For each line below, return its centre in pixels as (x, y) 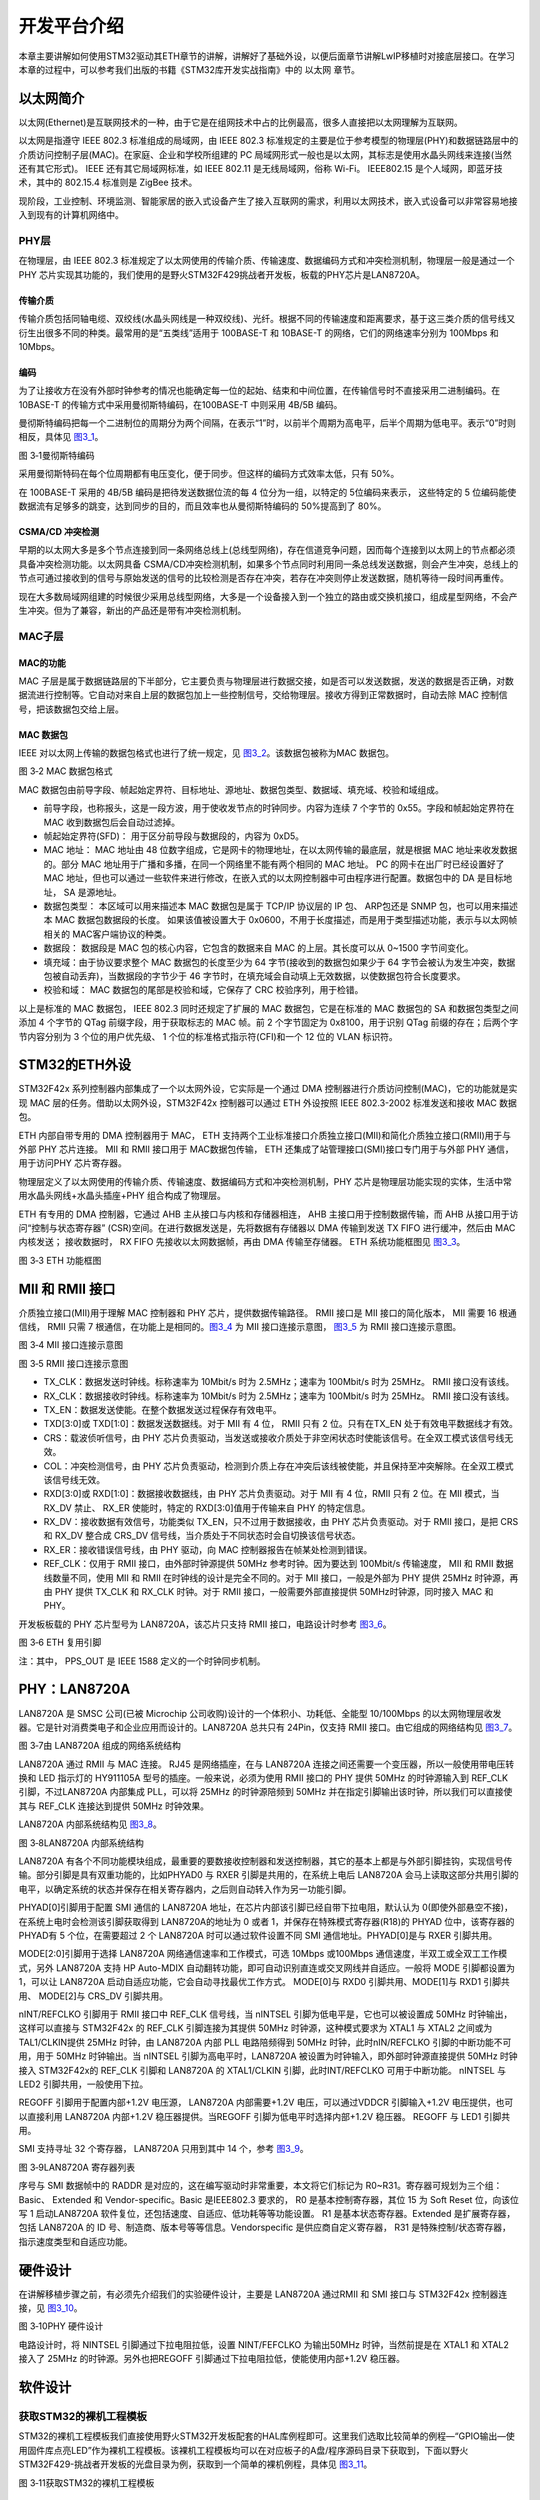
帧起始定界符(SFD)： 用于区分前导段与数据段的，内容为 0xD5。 (174, 836)
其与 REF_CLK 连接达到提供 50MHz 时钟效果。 (114, 1806)
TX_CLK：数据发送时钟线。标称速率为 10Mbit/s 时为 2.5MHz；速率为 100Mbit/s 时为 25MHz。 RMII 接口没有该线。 (279, 1382)
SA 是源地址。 (92, 892)
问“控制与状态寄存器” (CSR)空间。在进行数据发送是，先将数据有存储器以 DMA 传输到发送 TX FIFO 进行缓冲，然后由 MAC (267, 1227)
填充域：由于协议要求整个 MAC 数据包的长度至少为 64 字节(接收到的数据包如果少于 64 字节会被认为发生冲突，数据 (279, 962)
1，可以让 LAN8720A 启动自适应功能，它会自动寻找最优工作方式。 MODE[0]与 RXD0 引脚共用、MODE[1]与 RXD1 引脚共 (264, 1982)
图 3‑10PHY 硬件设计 (61, 2326)
